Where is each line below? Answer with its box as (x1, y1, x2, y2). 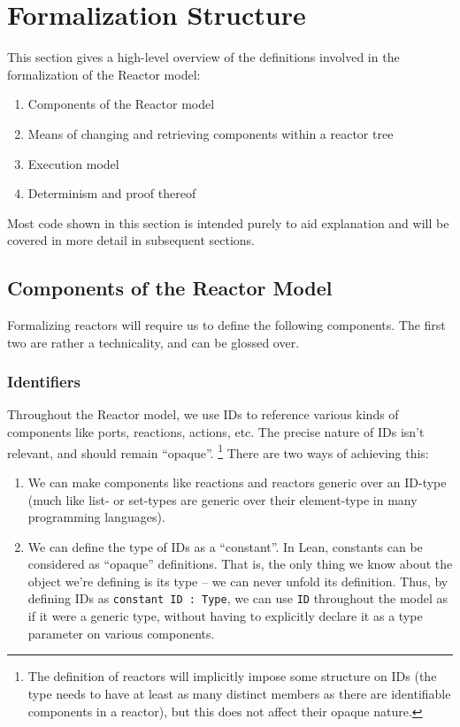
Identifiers (7, 371, 80, 393)
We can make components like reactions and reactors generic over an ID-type (27, 472, 447, 491)
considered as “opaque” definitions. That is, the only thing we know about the (27, 555, 453, 573)
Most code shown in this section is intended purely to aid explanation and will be (7, 213, 449, 232)
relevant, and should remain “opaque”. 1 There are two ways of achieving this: (7, 440, 429, 462)
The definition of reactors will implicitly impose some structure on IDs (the (27, 667, 437, 685)
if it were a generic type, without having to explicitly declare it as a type (27, 607, 423, 625)
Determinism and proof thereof (27, 184, 196, 203)
